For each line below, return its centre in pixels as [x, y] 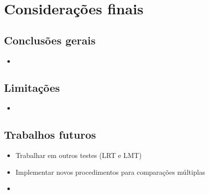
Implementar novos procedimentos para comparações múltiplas [110, 172]
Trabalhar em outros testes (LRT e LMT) [79, 155]
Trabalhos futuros [50, 135]
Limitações [32, 87]
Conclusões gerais [50, 40]
